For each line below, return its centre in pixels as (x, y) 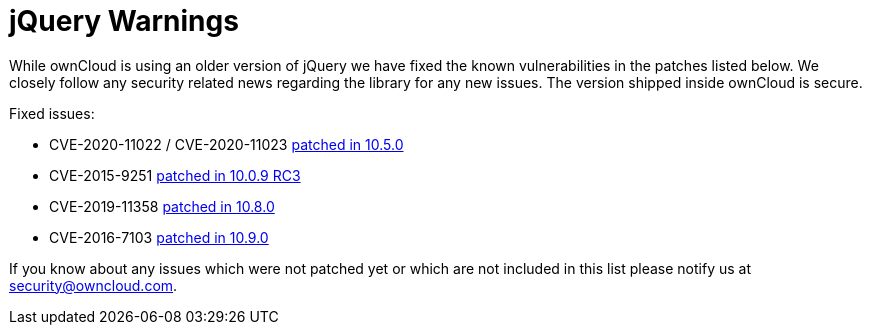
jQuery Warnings (124, 21)
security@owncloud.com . (93, 285)
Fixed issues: (52, 113)
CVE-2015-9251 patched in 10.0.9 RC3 (175, 175)
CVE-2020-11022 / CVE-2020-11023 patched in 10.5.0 (226, 144)
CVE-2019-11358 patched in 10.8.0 (162, 206)
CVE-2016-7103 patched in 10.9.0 (159, 237)
